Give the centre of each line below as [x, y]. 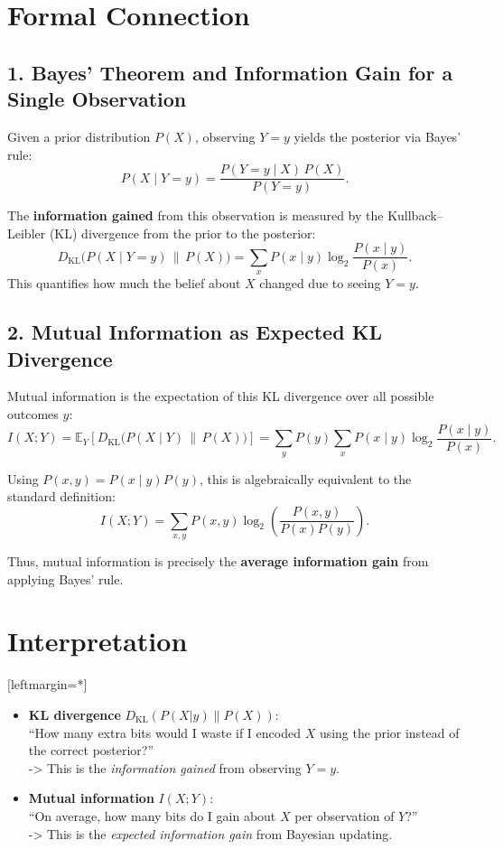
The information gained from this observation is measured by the [196, 215]
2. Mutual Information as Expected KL [195, 332]
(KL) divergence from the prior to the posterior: [182, 233]
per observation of [345, 815]
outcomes [33, 414]
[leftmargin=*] [47, 684]
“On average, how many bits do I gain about [152, 815]
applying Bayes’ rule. [65, 578]
